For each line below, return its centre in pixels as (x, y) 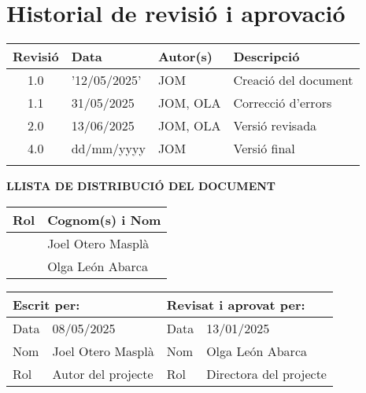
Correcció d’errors (283, 103)
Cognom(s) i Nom (104, 219)
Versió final (264, 149)
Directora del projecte (266, 373)
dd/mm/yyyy (108, 149)
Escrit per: (46, 304)
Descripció (266, 57)
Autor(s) (185, 57)
